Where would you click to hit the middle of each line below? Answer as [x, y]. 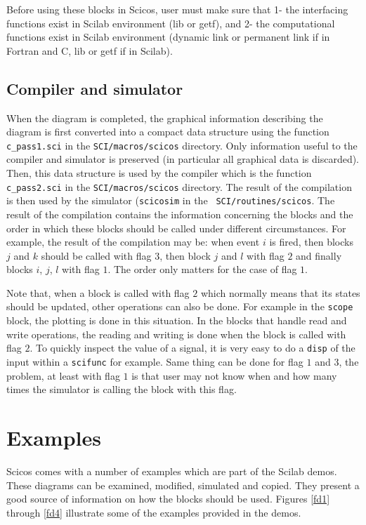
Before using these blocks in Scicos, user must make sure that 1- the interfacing [177, 9]
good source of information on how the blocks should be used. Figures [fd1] [168, 499]
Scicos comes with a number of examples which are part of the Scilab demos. [172, 471]
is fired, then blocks [311, 242]
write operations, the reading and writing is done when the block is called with [176, 334]
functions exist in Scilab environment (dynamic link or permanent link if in [168, 37]
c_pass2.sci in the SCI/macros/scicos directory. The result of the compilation [179, 186]
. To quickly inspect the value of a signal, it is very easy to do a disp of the [192, 348]
